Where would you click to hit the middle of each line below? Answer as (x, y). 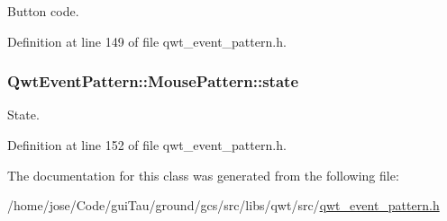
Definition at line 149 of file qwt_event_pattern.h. (147, 41)
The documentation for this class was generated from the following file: (203, 175)
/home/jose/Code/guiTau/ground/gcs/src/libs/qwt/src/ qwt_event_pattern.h (223, 205)
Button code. (43, 11)
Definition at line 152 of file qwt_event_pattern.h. (147, 145)
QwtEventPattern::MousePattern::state (153, 81)
